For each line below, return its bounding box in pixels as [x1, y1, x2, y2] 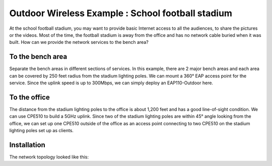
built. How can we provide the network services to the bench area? [9, 39, 149, 45]
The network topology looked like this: [9, 154, 89, 160]
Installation [9, 140, 45, 149]
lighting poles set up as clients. [9, 128, 74, 134]
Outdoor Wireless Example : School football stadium [9, 8, 233, 19]
